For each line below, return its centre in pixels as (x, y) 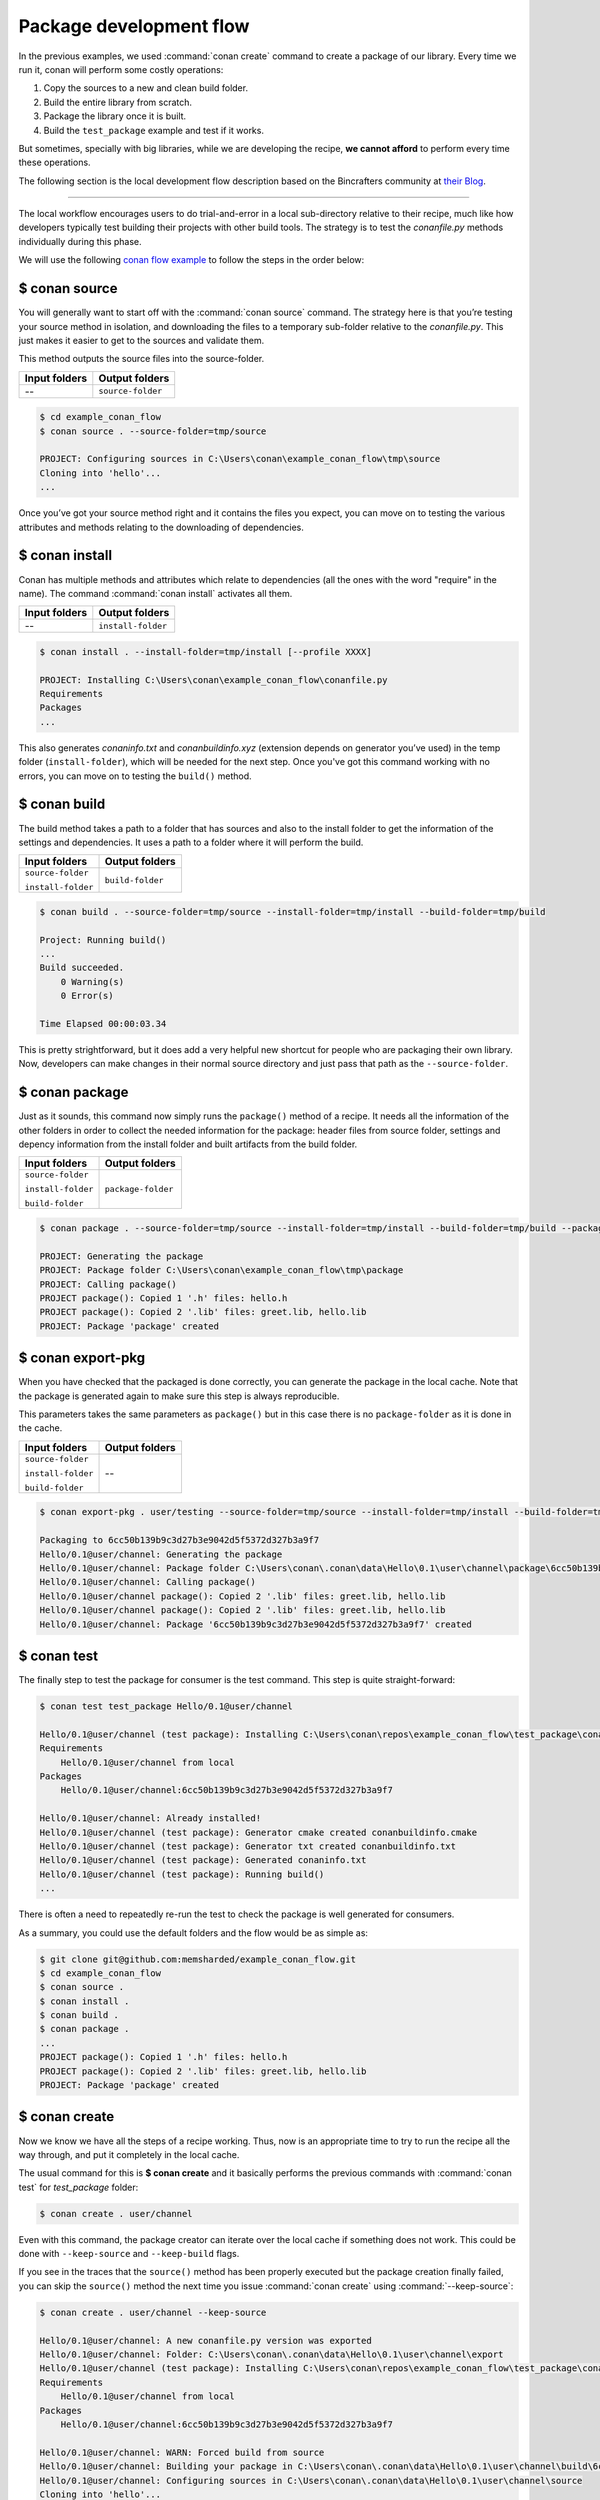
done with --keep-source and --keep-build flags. (129, 2254)
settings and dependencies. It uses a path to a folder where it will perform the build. (191, 842)
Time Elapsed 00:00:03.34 (103, 1024)
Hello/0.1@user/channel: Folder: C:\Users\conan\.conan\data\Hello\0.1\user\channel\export (271, 2354)
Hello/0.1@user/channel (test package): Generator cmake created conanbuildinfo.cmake (258, 1832)
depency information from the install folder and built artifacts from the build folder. (188, 1144)
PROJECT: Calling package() (108, 1284)
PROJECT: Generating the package (121, 1256)
